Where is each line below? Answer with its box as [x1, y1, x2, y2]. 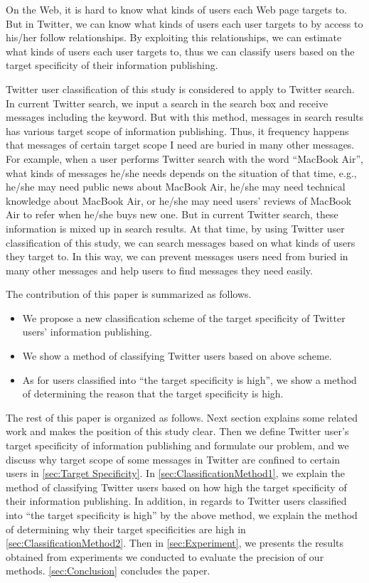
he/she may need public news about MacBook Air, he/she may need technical [6, 179, 346, 194]
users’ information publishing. [22, 324, 152, 339]
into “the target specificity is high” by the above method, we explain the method [6, 508, 358, 522]
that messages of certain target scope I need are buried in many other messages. [6, 137, 355, 152]
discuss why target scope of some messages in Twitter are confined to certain [6, 451, 341, 466]
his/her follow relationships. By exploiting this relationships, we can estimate [6, 30, 342, 45]
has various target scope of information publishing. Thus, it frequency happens [6, 123, 349, 138]
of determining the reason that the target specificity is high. [22, 386, 284, 401]
